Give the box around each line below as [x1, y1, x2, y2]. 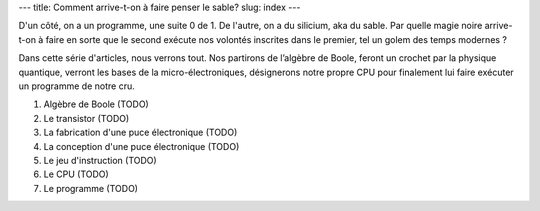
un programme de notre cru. [18, 80, 135, 92]
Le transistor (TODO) [43, 112, 130, 124]
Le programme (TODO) [43, 182, 139, 194]
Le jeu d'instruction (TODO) [43, 154, 157, 166]
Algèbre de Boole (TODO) [43, 98, 149, 110]
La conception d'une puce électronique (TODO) [43, 140, 240, 152]
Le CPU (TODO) [43, 168, 109, 180]
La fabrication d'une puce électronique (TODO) [43, 126, 238, 139]
